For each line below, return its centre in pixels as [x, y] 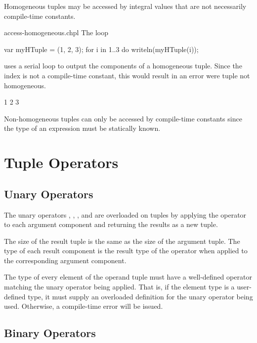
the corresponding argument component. [65, 260]
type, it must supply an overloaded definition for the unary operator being [140, 296]
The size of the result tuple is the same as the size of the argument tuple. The [122, 241]
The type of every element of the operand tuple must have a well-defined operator [128, 277]
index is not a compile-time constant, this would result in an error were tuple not [127, 75]
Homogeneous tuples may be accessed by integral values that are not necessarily [125, 6]
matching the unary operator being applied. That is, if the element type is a [119, 287]
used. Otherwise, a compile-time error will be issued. [84, 306]
